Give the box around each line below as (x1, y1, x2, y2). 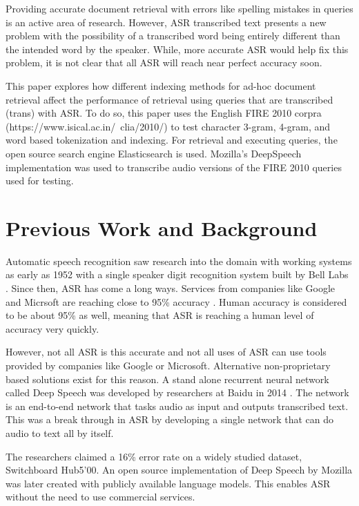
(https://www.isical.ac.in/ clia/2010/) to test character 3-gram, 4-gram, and (6, 119, 331, 133)
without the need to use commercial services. (6, 489, 195, 504)
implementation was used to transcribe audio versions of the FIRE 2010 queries (6, 159, 342, 174)
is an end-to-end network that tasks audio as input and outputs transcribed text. (6, 398, 349, 413)
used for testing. (6, 173, 74, 188)
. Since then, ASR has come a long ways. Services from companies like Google (6, 281, 336, 295)
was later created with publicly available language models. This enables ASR (6, 476, 331, 490)
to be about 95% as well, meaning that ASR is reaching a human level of (6, 308, 314, 322)
